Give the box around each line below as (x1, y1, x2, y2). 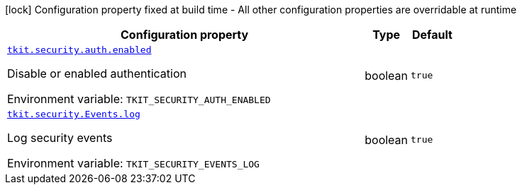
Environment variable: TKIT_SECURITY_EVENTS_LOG (7, 156, 260, 170)
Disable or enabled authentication (7, 66, 187, 81)
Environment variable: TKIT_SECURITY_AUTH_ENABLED (7, 92, 271, 106)
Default (412, 28, 452, 42)
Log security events (7, 131, 113, 145)
